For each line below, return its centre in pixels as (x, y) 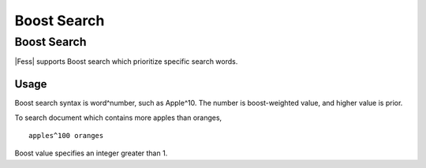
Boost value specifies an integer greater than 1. (91, 153)
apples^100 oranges (66, 136)
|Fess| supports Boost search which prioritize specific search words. (126, 62)
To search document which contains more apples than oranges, (118, 118)
